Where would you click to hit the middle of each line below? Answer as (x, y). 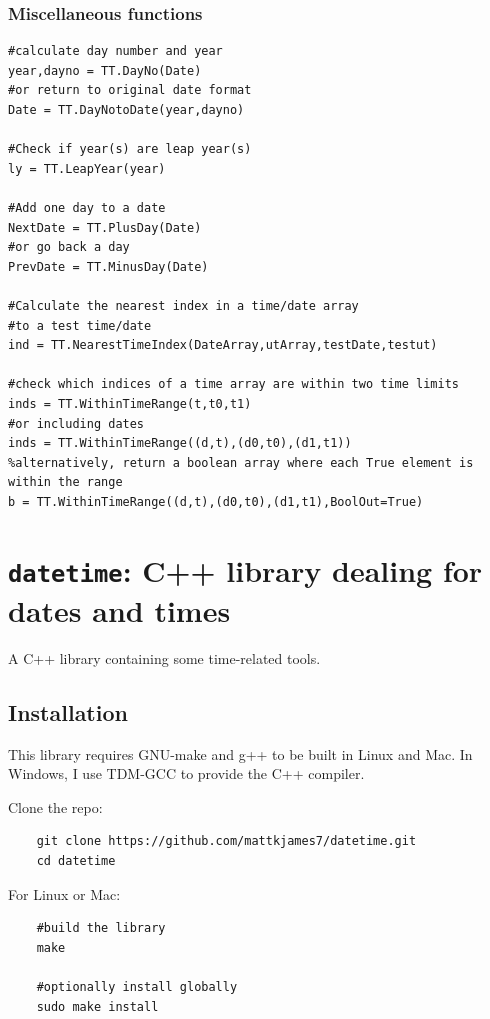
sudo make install (97, 1006)
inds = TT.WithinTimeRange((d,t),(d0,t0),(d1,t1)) (180, 443)
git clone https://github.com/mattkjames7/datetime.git (226, 841)
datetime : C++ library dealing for (245, 569)
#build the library (101, 928)
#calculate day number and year (115, 51)
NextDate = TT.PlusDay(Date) (105, 227)
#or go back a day (69, 247)
